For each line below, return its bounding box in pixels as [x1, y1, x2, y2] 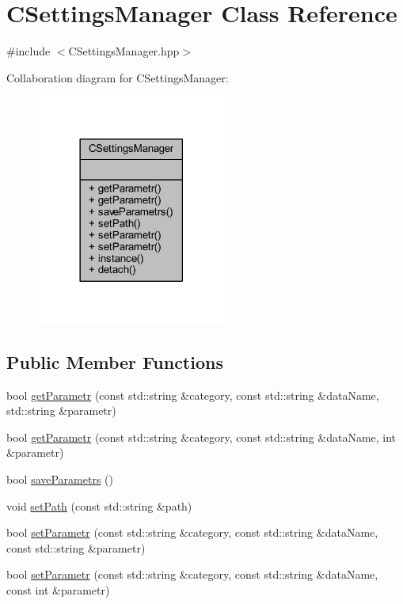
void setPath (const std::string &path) [6, 497, 192, 514]
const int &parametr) [6, 581, 110, 598]
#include [6, 43, 51, 59]
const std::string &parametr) [6, 539, 146, 556]
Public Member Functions [6, 349, 223, 374]
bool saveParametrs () [6, 470, 113, 487]
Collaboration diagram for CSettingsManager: [6, 69, 229, 85]
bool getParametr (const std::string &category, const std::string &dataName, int [6, 428, 397, 445]
